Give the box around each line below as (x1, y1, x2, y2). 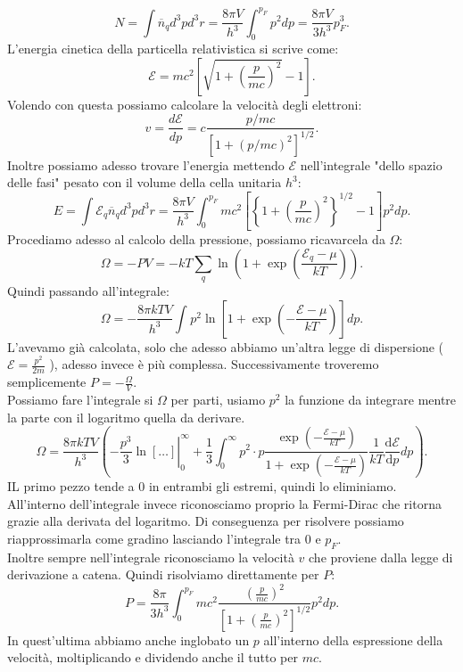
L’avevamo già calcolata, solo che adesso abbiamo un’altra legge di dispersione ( (7, 337, 444, 356)
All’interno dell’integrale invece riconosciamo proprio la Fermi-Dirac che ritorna (7, 494, 442, 512)
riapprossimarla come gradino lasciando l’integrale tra (7, 529, 302, 547)
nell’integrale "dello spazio (300, 155, 442, 174)
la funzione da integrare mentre (285, 389, 457, 408)
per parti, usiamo (170, 389, 266, 408)
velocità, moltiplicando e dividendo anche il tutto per (7, 648, 298, 667)
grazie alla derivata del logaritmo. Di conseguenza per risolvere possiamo (7, 512, 404, 530)
